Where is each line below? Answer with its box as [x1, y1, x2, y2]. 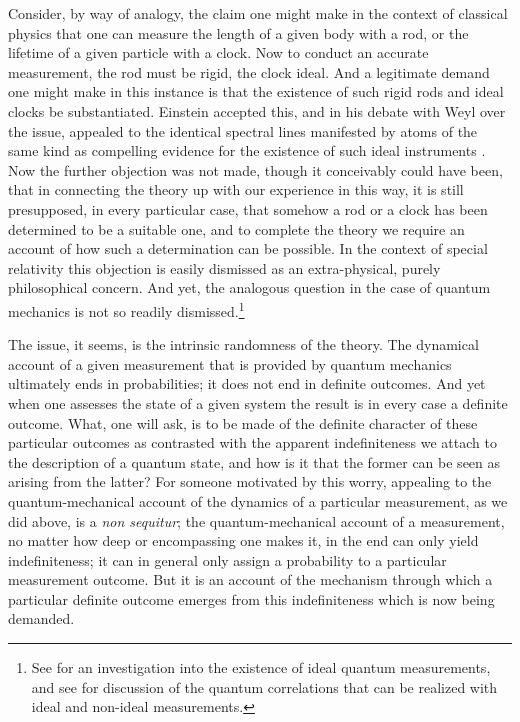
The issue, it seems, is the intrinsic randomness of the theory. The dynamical [8, 334, 479, 355]
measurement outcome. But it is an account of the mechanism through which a [8, 569, 493, 590]
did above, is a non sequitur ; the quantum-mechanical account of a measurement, [8, 510, 505, 531]
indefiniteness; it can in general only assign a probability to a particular [8, 549, 447, 570]
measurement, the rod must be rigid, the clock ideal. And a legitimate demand [8, 61, 490, 82]
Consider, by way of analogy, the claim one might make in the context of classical [8, 3, 508, 23]
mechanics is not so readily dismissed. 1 [8, 297, 245, 321]
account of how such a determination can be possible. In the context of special [8, 238, 488, 259]
